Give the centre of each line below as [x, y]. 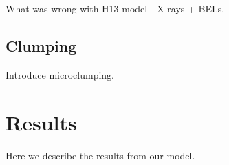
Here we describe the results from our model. [100, 155]
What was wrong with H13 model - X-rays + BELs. [115, 8]
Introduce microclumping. [60, 74]
